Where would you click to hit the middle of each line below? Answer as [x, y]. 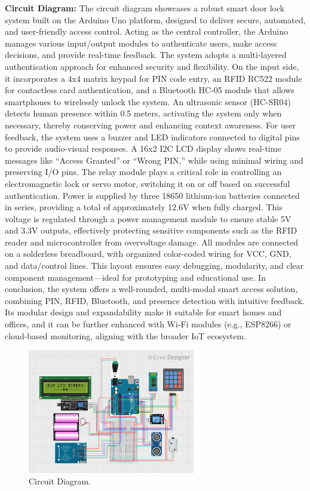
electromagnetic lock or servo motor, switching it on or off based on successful [148, 183]
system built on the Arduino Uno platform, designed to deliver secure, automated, [155, 19]
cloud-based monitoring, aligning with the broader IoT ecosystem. [126, 335]
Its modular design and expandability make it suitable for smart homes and [143, 312]
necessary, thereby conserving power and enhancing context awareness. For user [151, 125]
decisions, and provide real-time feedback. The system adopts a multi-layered [146, 55]
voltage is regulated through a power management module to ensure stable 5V [148, 218]
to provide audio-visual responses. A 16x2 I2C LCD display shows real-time [143, 148]
